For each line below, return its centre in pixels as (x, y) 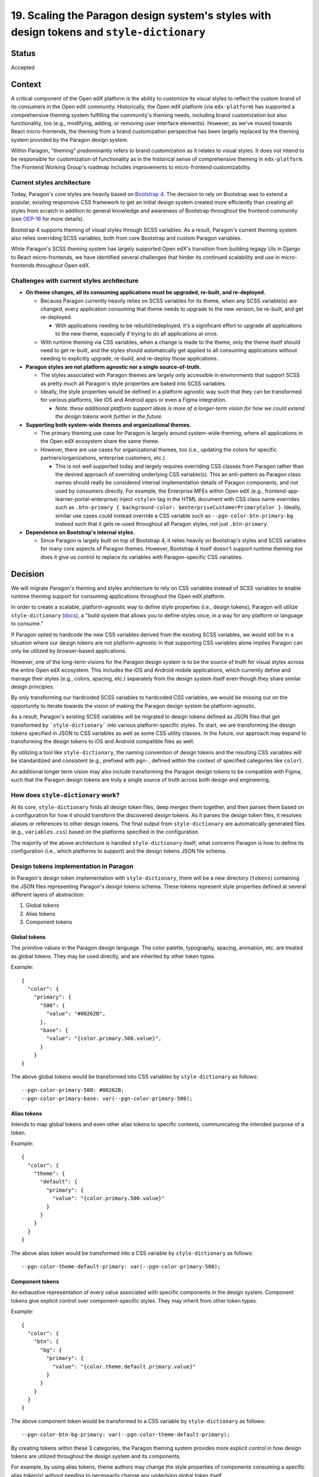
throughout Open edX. (63, 265)
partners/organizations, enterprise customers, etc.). (103, 458)
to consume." (27, 624)
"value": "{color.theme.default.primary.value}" (124, 1367)
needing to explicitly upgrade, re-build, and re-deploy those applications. (129, 359)
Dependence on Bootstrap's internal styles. (80, 532)
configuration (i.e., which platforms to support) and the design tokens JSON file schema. (119, 851)
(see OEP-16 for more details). (48, 219)
